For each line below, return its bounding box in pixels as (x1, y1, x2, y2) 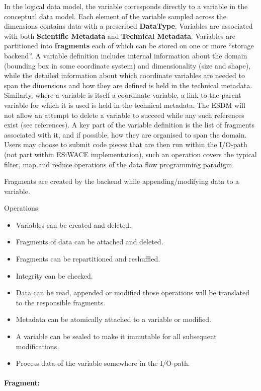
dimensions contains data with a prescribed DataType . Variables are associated (4, 21, 253, 31)
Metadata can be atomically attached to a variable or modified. (16, 314, 211, 324)
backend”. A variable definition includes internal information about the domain (4, 50, 247, 60)
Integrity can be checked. (16, 270, 93, 281)
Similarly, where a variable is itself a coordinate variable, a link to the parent (4, 90, 241, 100)
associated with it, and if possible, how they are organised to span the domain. (4, 129, 247, 140)
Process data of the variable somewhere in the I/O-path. (16, 358, 190, 368)
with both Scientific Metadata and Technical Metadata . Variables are (4, 30, 235, 41)
